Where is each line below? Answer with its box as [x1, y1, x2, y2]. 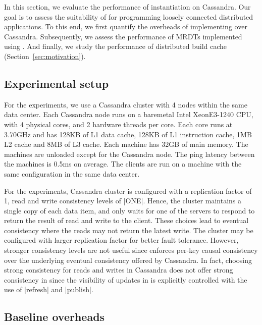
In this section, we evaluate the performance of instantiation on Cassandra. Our [4, 2, 251, 12]
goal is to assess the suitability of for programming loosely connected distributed [4, 11, 253, 22]
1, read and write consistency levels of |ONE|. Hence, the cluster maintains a [4, 195, 242, 206]
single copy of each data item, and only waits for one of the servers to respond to [4, 205, 255, 215]
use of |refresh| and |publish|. [4, 284, 93, 295]
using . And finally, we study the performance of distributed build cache [4, 41, 227, 51]
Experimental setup [4, 75, 109, 91]
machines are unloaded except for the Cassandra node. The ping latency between [4, 148, 255, 159]
